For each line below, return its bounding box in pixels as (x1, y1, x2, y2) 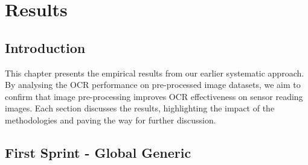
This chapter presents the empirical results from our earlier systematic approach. (5, 66, 304, 79)
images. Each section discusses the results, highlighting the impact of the (5, 102, 275, 114)
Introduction (5, 38, 86, 57)
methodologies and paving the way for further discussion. (5, 113, 216, 126)
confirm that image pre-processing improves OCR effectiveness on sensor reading (5, 90, 303, 102)
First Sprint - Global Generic (5, 143, 191, 161)
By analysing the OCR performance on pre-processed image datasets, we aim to (5, 78, 301, 91)
